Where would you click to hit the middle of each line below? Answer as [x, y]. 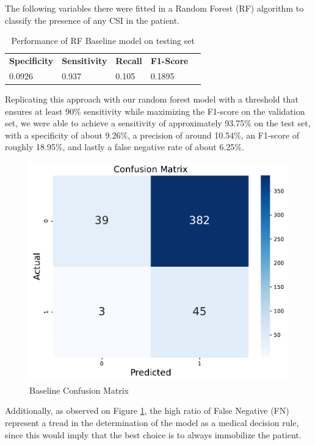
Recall [129, 61]
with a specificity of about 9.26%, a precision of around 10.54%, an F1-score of [152, 135]
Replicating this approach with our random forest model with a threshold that [152, 99]
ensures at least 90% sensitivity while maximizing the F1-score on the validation [155, 111]
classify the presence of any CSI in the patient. [92, 20]
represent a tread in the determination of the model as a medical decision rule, [152, 422]
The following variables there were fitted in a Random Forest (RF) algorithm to [154, 8]
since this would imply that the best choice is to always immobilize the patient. [153, 434]
